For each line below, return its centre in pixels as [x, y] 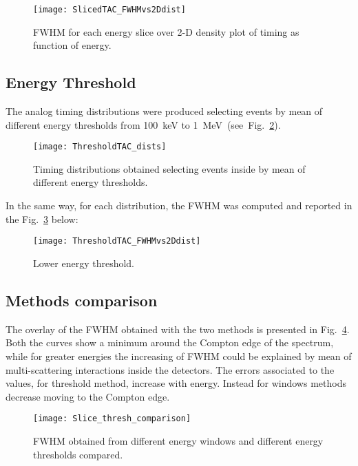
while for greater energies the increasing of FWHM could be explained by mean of [179, 356]
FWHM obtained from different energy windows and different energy [178, 440]
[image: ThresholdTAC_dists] [100, 147]
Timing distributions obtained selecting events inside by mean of [169, 168]
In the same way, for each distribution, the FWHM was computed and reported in [179, 205]
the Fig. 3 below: [42, 219]
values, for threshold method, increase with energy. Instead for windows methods [176, 383]
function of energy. [72, 45]
